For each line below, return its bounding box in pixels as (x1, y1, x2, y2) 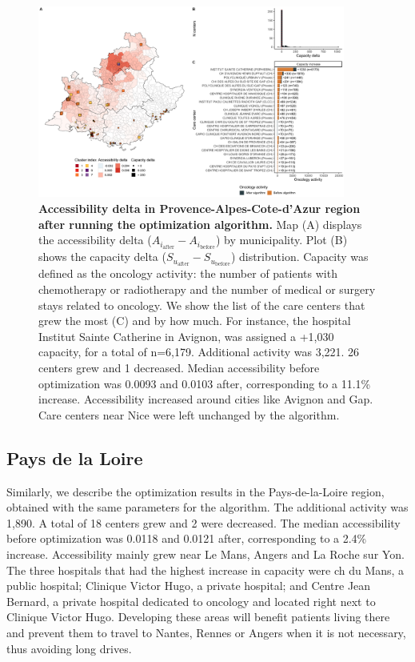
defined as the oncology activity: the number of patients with (38, 265, 337, 282)
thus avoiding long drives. (6, 640, 132, 656)
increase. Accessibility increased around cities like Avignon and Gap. (38, 391, 373, 407)
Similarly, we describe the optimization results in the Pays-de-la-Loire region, (6, 483, 385, 500)
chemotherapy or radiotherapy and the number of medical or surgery (38, 281, 376, 298)
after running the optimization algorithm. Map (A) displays (38, 215, 362, 232)
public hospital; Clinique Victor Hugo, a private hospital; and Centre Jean (6, 577, 371, 594)
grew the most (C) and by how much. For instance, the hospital (38, 312, 351, 329)
